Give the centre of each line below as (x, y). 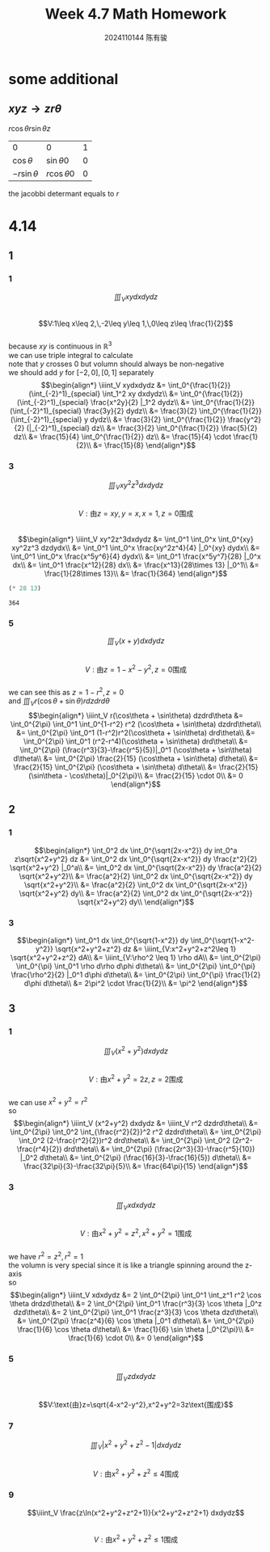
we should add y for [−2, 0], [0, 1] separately (81, 373)
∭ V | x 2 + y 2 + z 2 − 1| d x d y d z (136, 1445)
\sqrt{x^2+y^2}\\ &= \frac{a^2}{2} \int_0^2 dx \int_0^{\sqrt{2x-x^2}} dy (136, 876)
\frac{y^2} (245, 420)
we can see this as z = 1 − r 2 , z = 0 (66, 692)
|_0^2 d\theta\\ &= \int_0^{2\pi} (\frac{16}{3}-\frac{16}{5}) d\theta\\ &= (136, 1158)
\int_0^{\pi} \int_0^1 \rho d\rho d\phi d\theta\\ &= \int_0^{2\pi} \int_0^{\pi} (136, 966)
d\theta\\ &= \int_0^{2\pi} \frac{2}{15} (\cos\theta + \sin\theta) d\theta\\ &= (136, 758)
